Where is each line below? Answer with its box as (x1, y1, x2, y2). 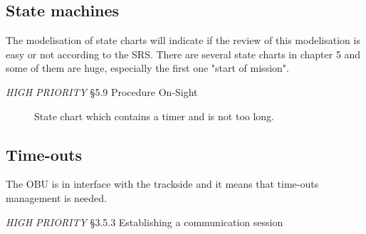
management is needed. (6, 190, 108, 205)
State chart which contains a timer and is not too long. (34, 108, 275, 123)
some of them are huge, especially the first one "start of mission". (6, 60, 289, 75)
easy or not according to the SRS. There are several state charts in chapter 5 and (6, 46, 361, 61)
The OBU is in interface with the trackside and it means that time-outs (6, 176, 319, 191)
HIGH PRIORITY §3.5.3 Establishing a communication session (6, 214, 283, 229)
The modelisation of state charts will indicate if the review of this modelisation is (6, 33, 360, 48)
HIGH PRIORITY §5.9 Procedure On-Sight (6, 84, 198, 99)
